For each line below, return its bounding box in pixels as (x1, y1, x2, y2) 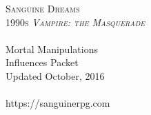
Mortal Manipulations (6, 41, 98, 56)
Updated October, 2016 (6, 68, 105, 83)
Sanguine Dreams (6, 1, 80, 15)
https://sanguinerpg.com (6, 96, 110, 110)
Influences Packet (6, 55, 79, 70)
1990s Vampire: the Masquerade (6, 14, 145, 29)
